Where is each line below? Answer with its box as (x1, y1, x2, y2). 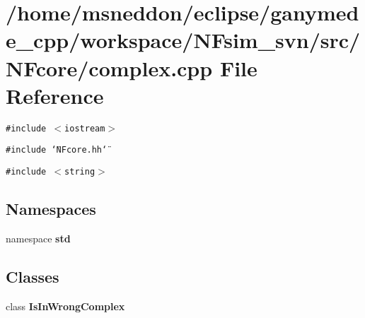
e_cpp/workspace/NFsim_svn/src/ (6, 25, 361, 54)
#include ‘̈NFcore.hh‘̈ (6, 145, 108, 155)
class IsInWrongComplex (6, 298, 125, 313)
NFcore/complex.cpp (6, 53, 213, 82)
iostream (64, 123, 105, 134)
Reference (6, 81, 104, 110)
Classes (6, 265, 59, 287)
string (64, 167, 95, 177)
